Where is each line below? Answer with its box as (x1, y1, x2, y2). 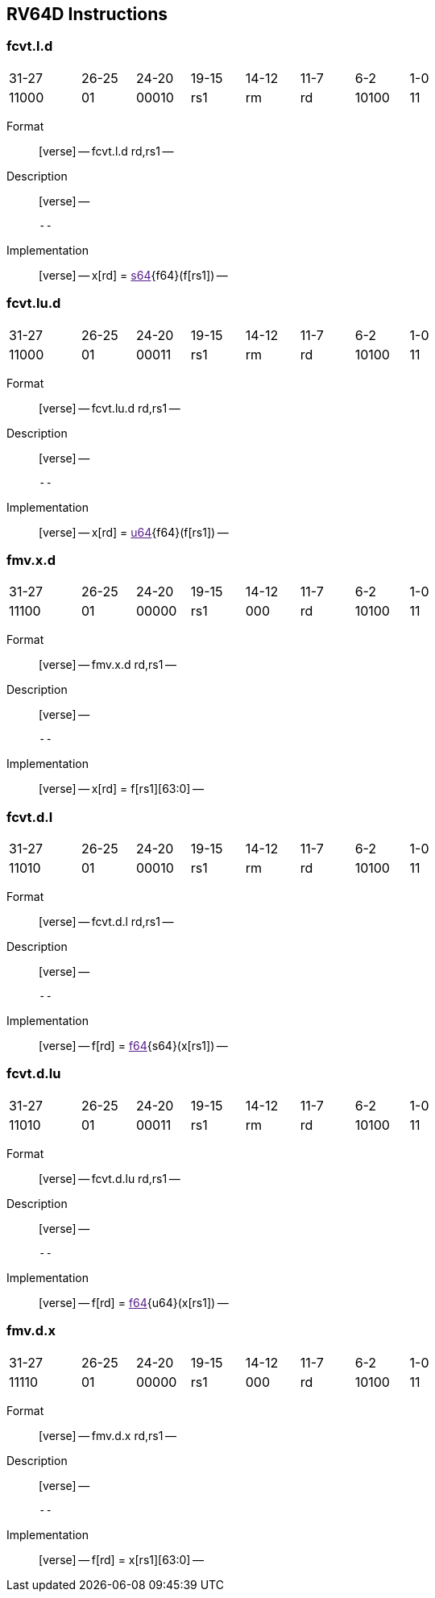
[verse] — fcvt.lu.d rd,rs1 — (39, 401, 180, 415)
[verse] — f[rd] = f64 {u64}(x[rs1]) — (39, 1295, 229, 1310)
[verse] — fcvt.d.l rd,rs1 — (39, 915, 174, 929)
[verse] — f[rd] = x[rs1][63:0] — (39, 1552, 205, 1567)
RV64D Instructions (6, 4, 168, 24)
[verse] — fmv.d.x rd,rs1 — (39, 1428, 176, 1442)
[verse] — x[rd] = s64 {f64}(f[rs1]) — (39, 268, 228, 282)
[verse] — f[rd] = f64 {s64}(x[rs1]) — (39, 1039, 228, 1053)
